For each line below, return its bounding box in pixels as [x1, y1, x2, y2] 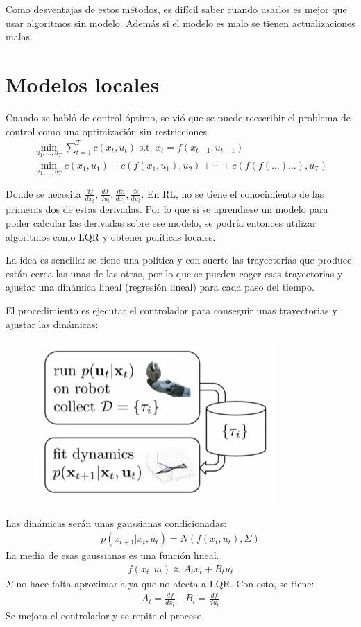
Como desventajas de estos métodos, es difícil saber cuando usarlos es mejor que [6, 2, 347, 16]
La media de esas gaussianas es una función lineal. [6, 548, 219, 562]
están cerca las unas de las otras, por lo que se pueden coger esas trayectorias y [6, 266, 343, 280]
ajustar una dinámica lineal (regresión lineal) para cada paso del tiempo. [6, 280, 314, 294]
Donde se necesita [6, 186, 81, 200]
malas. [6, 29, 33, 44]
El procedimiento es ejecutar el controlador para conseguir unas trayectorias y [6, 302, 337, 317]
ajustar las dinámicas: [6, 316, 99, 331]
